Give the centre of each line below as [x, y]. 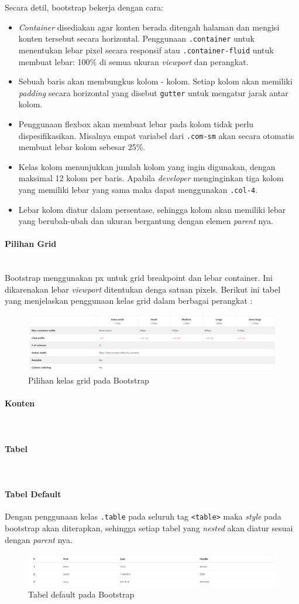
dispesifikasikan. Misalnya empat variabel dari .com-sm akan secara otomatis [156, 135]
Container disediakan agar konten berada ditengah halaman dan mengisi [149, 27]
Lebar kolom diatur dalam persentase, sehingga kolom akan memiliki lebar [152, 209]
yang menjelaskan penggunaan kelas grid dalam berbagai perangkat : [129, 301]
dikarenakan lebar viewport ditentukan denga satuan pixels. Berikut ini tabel [143, 289]
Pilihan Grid [31, 244]
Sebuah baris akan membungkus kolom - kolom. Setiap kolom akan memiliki [155, 81]
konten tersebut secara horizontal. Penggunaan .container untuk [136, 38]
